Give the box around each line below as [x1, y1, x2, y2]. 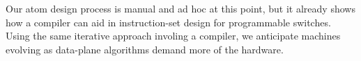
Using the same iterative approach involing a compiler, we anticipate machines [6, 28, 341, 43]
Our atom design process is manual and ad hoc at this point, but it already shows [6, 1, 355, 15]
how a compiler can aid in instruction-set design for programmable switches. [6, 15, 331, 29]
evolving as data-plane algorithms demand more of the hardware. [6, 42, 284, 56]
